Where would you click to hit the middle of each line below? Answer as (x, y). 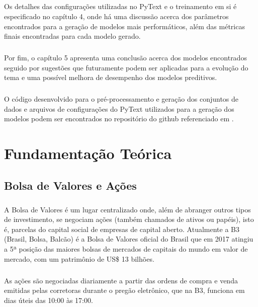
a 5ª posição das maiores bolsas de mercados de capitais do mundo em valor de (126, 248)
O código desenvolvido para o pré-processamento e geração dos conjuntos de (121, 99)
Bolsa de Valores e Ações (70, 185)
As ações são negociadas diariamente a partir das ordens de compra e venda (121, 280)
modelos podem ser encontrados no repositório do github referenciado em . (119, 119)
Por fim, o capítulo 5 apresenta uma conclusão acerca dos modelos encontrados (125, 58)
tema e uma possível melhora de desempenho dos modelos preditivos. (111, 77)
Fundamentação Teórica (88, 153)
